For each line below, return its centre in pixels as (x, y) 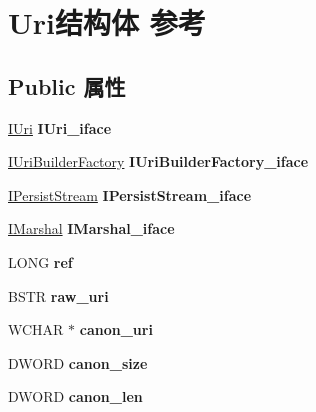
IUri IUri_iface (60, 127)
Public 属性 (67, 85)
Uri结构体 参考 (107, 22)
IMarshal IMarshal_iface (91, 228)
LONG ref (40, 261)
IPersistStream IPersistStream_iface (130, 194)
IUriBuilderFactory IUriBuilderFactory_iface (158, 161)
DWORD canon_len (75, 396)
